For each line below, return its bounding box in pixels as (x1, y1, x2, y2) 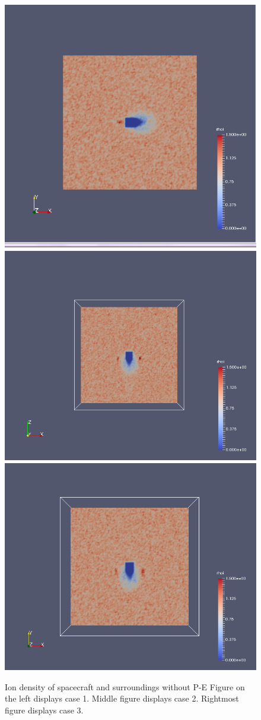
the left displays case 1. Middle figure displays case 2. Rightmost (5, 692, 239, 705)
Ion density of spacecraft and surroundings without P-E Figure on (5, 680, 245, 693)
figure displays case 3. (5, 704, 84, 716)
